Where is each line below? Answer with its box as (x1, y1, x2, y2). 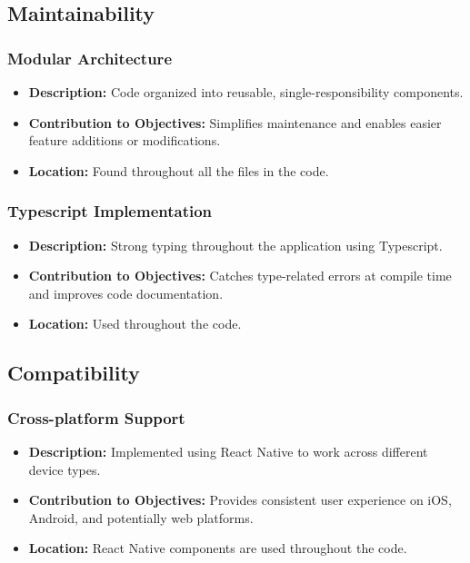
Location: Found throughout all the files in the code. (28, 161, 329, 180)
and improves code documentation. (28, 283, 224, 302)
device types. (28, 459, 101, 479)
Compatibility (7, 359, 140, 387)
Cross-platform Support (7, 406, 185, 429)
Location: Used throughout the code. (28, 314, 242, 333)
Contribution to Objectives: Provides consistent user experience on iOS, (28, 490, 452, 509)
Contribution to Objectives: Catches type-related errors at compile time (28, 266, 452, 285)
